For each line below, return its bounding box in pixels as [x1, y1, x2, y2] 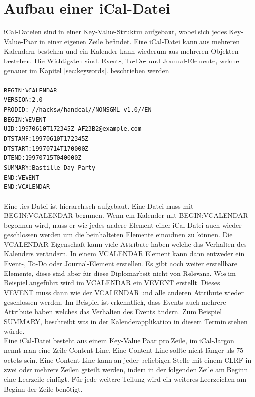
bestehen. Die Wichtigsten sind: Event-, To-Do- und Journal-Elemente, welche [4, 55, 239, 65]
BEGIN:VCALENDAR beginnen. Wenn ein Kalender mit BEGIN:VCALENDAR [4, 210, 248, 220]
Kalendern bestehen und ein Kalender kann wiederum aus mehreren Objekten [4, 46, 239, 56]
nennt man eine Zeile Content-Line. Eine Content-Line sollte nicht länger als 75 [4, 345, 244, 355]
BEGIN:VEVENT [4, 116, 46, 123]
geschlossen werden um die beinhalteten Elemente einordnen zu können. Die [4, 229, 233, 240]
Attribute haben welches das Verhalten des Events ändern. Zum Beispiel [4, 306, 222, 317]
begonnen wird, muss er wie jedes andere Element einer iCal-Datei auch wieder [4, 219, 242, 230]
